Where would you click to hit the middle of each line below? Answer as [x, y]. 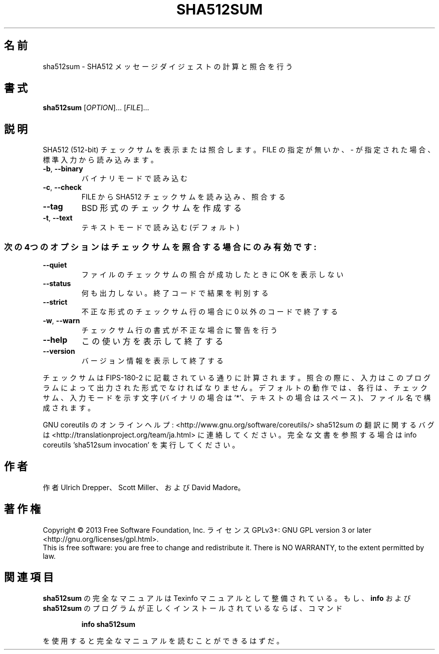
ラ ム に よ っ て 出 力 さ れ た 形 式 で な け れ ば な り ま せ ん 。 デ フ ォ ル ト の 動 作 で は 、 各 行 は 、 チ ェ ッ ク [235, 388]
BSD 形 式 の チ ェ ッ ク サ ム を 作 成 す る [162, 208]
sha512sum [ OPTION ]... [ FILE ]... [96, 108]
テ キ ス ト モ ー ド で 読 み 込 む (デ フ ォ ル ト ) [160, 228]
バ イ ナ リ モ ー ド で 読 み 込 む [135, 178]
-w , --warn [61, 321]
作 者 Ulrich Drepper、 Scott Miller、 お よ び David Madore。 [144, 487]
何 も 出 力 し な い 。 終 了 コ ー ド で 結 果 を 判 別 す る [175, 293]
